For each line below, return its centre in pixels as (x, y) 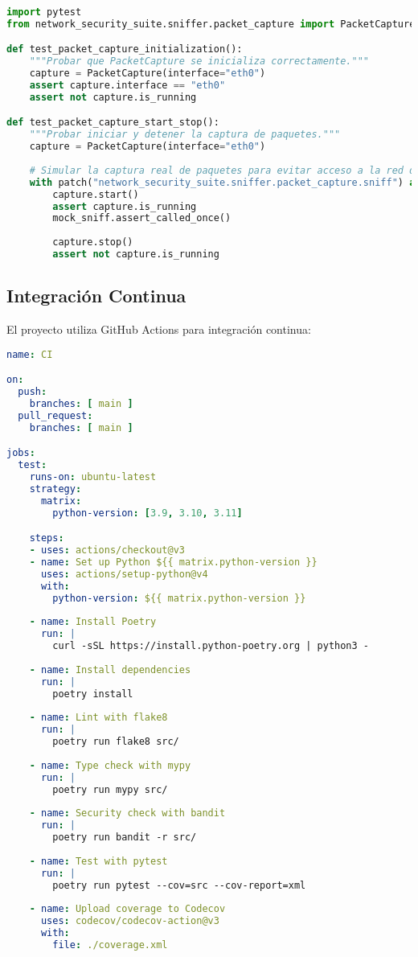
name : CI (30, 354)
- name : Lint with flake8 (98, 718)
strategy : (55, 489)
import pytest (44, 12)
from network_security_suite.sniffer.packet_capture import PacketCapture (211, 24)
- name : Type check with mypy (110, 765)
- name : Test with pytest (98, 861)
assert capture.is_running (125, 206)
